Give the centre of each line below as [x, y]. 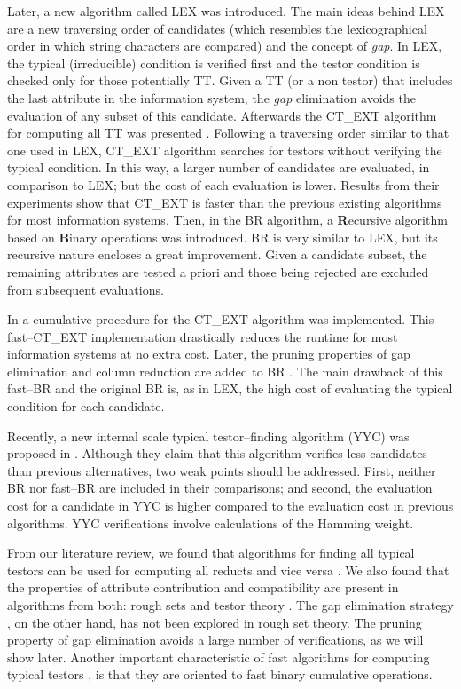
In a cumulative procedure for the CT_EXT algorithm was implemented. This [221, 319]
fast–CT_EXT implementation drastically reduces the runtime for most [203, 336]
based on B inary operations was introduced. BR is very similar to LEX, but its [223, 237]
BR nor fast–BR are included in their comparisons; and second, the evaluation [220, 488]
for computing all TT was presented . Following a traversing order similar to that [228, 133]
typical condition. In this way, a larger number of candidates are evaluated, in [219, 167]
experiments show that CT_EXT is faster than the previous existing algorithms [225, 202]
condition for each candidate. [86, 406]
